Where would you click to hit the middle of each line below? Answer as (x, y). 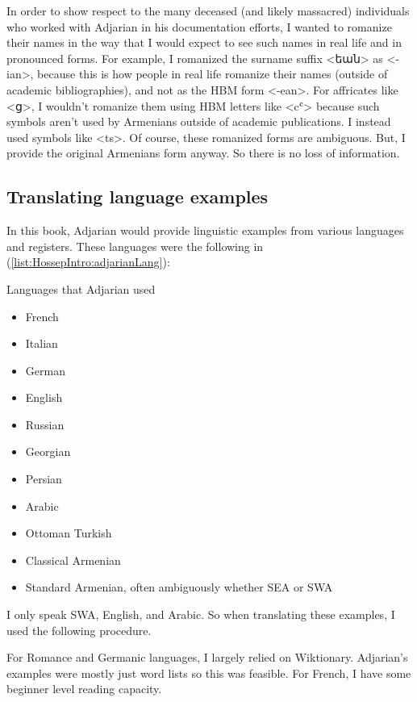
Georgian (48, 451)
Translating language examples (138, 196)
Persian (44, 479)
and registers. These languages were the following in (135, 246)
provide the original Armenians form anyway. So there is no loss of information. (203, 153)
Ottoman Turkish (69, 533)
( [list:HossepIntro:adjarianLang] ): (88, 262)
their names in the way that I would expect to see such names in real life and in (204, 42)
